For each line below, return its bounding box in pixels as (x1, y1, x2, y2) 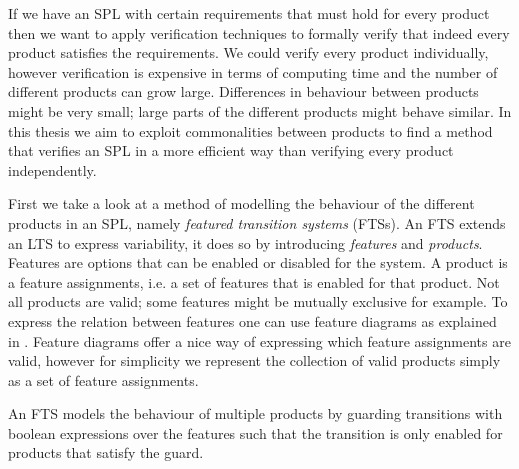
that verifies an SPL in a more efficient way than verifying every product (8, 140, 454, 161)
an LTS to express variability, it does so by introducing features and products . (8, 232, 483, 253)
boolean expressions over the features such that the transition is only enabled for (8, 422, 503, 443)
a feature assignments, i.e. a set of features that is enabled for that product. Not (8, 271, 500, 292)
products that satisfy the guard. (8, 442, 204, 463)
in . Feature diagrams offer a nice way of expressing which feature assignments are (8, 330, 511, 351)
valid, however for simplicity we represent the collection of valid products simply (8, 350, 501, 371)
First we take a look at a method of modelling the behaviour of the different (8, 193, 475, 214)
